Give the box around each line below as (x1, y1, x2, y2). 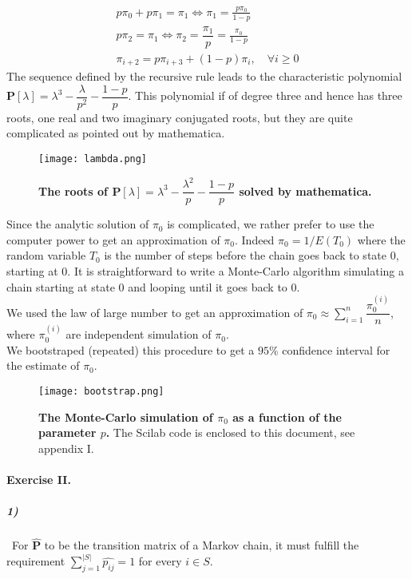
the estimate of (6, 357, 80, 374)
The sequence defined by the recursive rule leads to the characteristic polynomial (6, 68, 402, 85)
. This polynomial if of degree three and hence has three (128, 87, 402, 104)
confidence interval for (282, 341, 390, 358)
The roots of (38, 182, 109, 199)
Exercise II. (6, 471, 71, 488)
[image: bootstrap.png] (38, 386, 164, 398)
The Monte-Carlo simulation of (38, 408, 213, 425)
